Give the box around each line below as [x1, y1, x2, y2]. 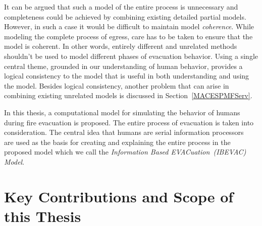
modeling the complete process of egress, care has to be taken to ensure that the [4, 31, 253, 41]
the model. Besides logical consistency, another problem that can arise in [4, 80, 229, 91]
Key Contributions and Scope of [4, 186, 234, 206]
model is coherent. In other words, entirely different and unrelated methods [4, 41, 237, 51]
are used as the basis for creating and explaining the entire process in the [4, 136, 231, 147]
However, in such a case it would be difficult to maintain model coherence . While [4, 21, 254, 32]
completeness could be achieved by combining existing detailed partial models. [4, 11, 246, 22]
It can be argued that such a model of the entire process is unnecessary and [4, 2, 238, 12]
